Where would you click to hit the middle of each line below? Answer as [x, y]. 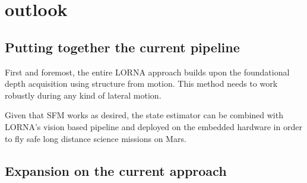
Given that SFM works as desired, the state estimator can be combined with [144, 115]
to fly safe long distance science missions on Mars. [96, 138]
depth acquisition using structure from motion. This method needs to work [141, 83]
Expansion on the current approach [116, 170]
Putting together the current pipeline [122, 47]
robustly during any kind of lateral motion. [83, 95]
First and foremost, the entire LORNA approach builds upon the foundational [147, 72]
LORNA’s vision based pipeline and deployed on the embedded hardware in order [153, 126]
